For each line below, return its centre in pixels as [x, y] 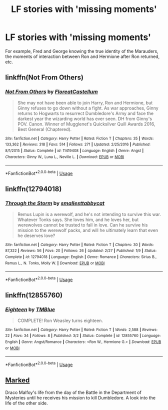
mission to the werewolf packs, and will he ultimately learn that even [88, 230]
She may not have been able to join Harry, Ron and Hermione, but [85, 102]
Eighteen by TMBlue [30, 309]
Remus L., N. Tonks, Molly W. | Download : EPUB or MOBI [55, 263]
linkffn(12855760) [34, 295]
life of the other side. [27, 403]
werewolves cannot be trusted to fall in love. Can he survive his [83, 225]
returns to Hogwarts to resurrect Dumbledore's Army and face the [85, 113]
